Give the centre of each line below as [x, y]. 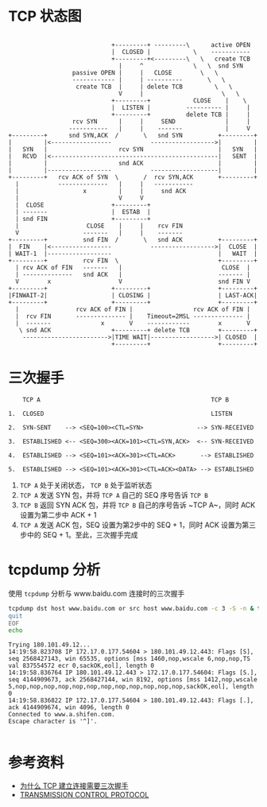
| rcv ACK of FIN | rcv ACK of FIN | [133, 309]
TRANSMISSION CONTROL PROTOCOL [84, 795]
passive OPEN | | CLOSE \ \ [145, 72]
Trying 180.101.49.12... [49, 645]
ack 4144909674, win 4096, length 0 [69, 708]
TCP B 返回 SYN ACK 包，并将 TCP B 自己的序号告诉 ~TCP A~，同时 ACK [137, 505]
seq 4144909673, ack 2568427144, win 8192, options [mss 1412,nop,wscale [133, 680]
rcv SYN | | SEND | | [161, 121]
